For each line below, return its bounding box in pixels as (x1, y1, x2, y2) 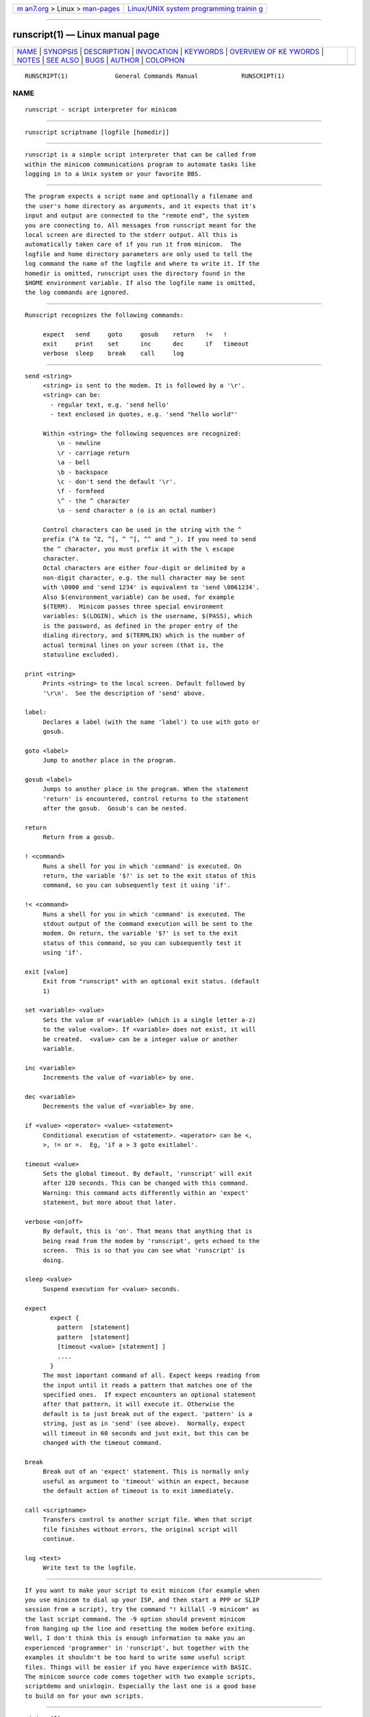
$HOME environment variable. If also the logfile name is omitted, (25, 279, 256, 286)
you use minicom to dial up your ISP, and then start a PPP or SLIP (25, 1595, 260, 1604)
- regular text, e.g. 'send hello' (50, 400, 170, 409)
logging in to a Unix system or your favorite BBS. (25, 170, 202, 178)
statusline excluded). (42, 651, 119, 659)
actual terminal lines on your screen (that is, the (42, 641, 224, 649)
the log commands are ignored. (25, 288, 130, 297)
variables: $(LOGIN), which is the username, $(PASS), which (42, 612, 253, 620)
